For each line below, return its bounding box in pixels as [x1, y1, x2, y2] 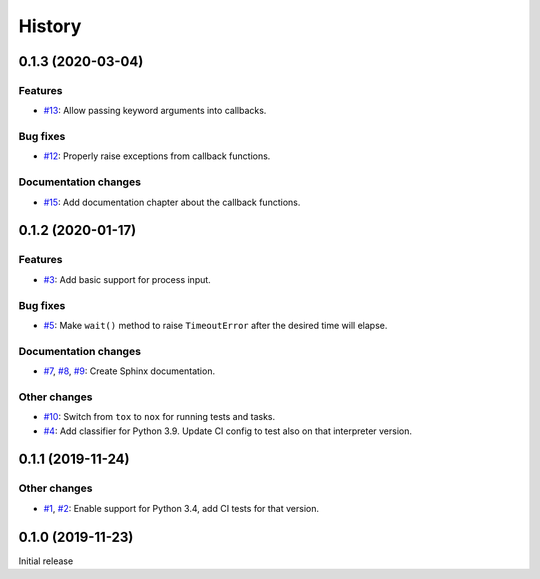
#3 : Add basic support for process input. [43, 273, 212, 285]
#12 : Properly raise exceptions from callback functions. [43, 150, 271, 162]
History [18, 15, 82, 37]
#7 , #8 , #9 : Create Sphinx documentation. [43, 365, 215, 377]
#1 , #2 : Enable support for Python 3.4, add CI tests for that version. [43, 502, 320, 514]
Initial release [18, 555, 74, 567]
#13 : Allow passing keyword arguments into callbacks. [43, 105, 267, 117]
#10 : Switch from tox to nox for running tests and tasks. [43, 411, 276, 423]
